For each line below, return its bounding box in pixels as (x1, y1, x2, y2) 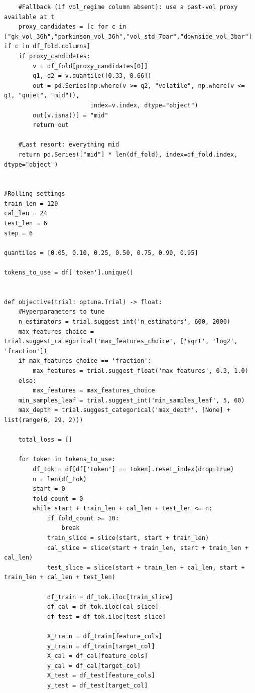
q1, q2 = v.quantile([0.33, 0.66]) (33, 72, 152, 80)
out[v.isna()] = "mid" (33, 111, 108, 119)
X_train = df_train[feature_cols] (47, 633, 162, 640)
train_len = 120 (4, 200, 58, 207)
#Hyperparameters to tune (18, 308, 105, 316)
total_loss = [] (18, 436, 73, 444)
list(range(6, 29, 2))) (4, 416, 83, 424)
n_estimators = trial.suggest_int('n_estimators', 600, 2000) (18, 318, 231, 325)
